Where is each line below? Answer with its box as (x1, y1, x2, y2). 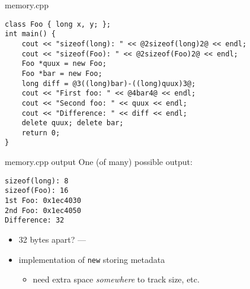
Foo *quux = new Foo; (21, 59, 107, 68)
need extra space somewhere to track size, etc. (33, 273, 200, 285)
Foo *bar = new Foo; (21, 69, 102, 78)
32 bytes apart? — (18, 233, 86, 245)
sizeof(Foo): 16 (5, 186, 69, 195)
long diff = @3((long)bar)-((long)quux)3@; (21, 79, 196, 88)
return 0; (21, 128, 60, 137)
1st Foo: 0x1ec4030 (5, 196, 81, 205)
